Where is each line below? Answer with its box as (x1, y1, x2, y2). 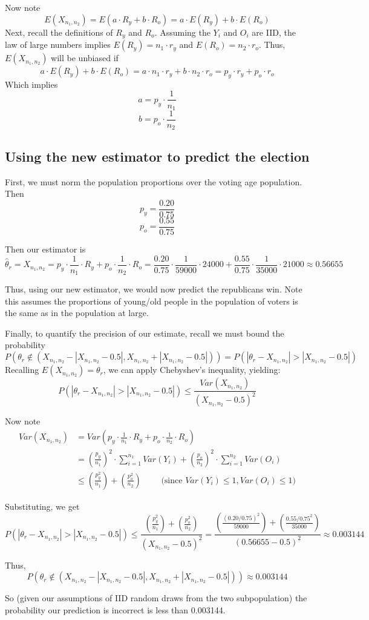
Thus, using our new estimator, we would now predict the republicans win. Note (5, 283, 302, 295)
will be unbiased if (51, 51, 119, 64)
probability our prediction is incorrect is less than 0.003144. (5, 603, 226, 616)
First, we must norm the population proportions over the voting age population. (5, 175, 302, 188)
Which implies (5, 77, 58, 90)
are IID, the (252, 25, 296, 38)
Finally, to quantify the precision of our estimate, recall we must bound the (5, 326, 284, 339)
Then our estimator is (5, 242, 86, 255)
